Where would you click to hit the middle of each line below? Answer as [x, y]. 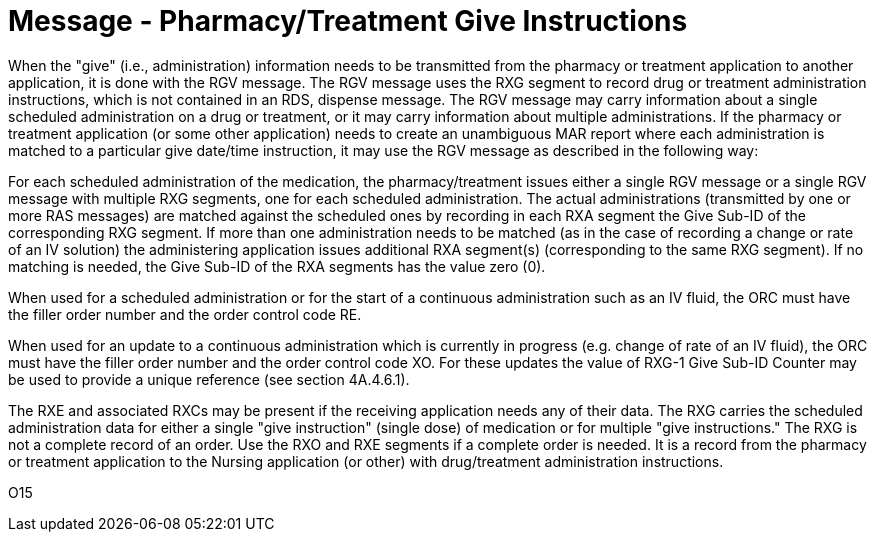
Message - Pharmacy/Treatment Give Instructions [348, 21]
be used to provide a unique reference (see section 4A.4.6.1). [209, 379]
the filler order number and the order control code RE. [185, 314]
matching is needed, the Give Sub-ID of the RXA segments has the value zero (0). [277, 266]
